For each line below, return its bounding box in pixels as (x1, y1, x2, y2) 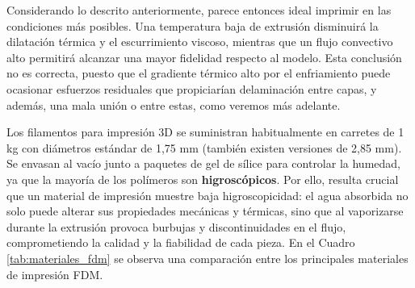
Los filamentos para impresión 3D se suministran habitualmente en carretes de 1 (6, 123, 405, 140)
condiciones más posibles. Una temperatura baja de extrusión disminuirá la (6, 17, 379, 34)
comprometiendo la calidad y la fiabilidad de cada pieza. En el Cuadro (6, 234, 355, 251)
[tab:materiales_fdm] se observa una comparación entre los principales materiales (6, 249, 409, 266)
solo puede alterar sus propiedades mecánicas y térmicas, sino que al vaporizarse (6, 202, 404, 219)
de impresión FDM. (6, 265, 103, 282)
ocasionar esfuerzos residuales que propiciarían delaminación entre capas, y (6, 80, 377, 97)
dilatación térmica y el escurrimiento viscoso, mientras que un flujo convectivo (6, 33, 393, 50)
